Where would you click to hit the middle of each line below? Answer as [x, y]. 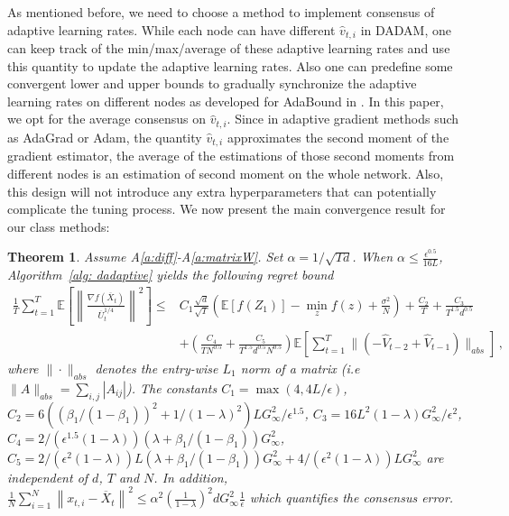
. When [373, 257]
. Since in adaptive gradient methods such [343, 119]
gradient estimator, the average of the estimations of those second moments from [231, 156]
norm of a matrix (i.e [300, 369]
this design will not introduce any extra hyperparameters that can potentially [222, 191]
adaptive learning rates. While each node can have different [171, 29]
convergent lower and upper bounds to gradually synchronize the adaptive [212, 83]
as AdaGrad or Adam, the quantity [105, 137]
